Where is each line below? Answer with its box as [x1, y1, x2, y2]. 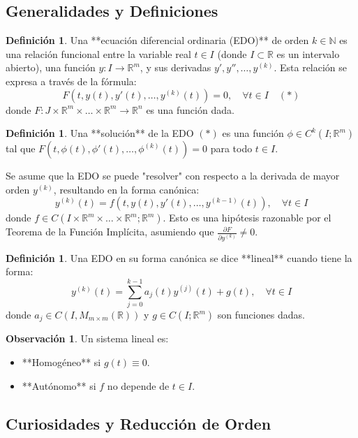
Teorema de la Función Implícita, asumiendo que [6, 224, 214, 239]
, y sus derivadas [140, 60, 211, 75]
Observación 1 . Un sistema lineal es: [6, 331, 169, 346]
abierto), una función [6, 60, 96, 75]
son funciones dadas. [217, 307, 305, 322]
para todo [210, 141, 253, 156]
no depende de [107, 378, 170, 393]
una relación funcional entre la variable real [6, 46, 191, 61]
